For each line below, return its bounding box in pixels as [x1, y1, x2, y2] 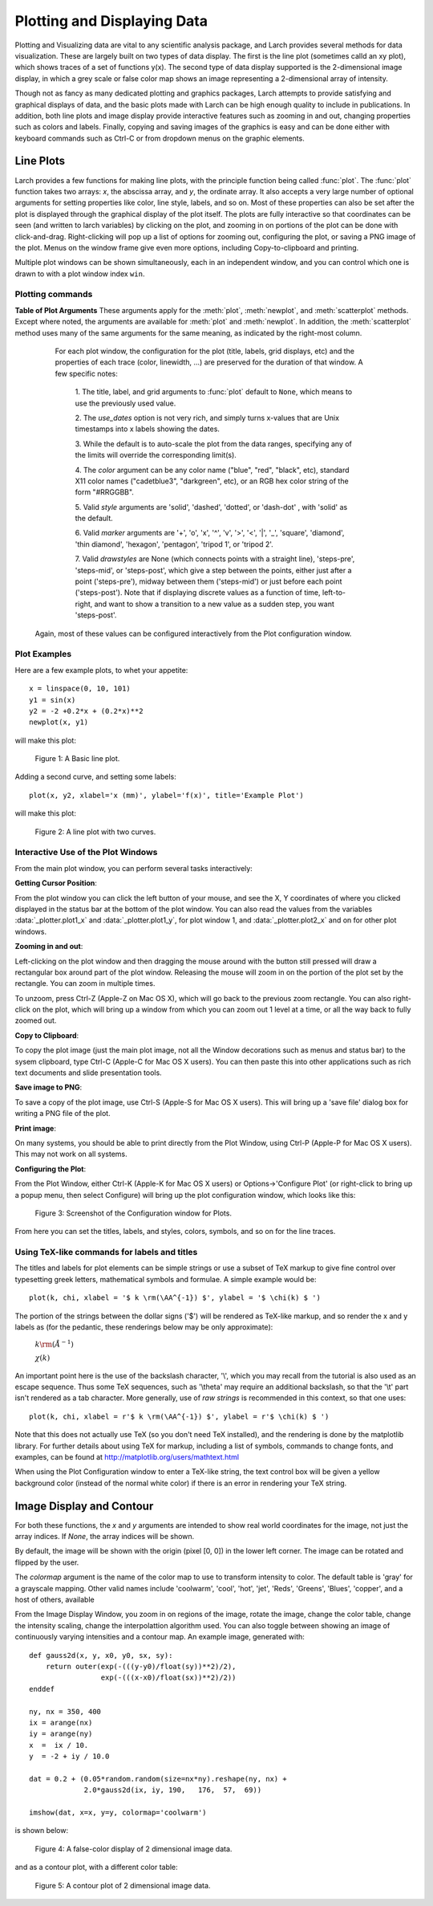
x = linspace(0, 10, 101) [29, 684, 132, 694]
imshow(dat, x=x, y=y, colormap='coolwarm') [29, 1808, 208, 1818]
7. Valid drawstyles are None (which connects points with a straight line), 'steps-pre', [75, 554, 355, 564]
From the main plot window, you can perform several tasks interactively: [14, 863, 253, 873]
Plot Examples [14, 649, 72, 660]
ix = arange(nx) [29, 1718, 93, 1727]
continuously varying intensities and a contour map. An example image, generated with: [14, 1632, 305, 1642]
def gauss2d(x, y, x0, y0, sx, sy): [29, 1651, 173, 1660]
